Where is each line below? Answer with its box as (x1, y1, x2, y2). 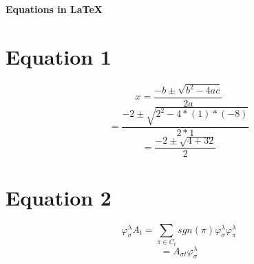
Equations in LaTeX (6, 2, 103, 16)
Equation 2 (6, 183, 112, 211)
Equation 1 (6, 42, 112, 70)
